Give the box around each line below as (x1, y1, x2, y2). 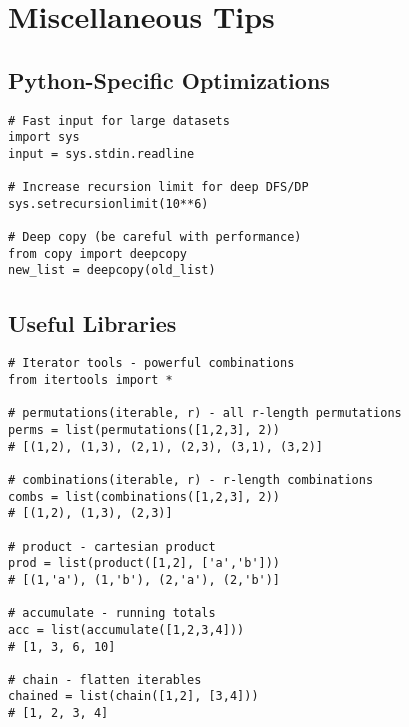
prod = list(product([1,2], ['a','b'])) (8, 556, 281, 571)
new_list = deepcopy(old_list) (8, 263, 216, 278)
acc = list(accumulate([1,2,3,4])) (8, 622, 245, 637)
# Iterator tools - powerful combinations (8, 356, 295, 371)
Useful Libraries (8, 307, 177, 338)
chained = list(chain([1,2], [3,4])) (8, 689, 259, 704)
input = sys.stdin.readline (8, 146, 195, 161)
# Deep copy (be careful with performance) (8, 230, 302, 245)
